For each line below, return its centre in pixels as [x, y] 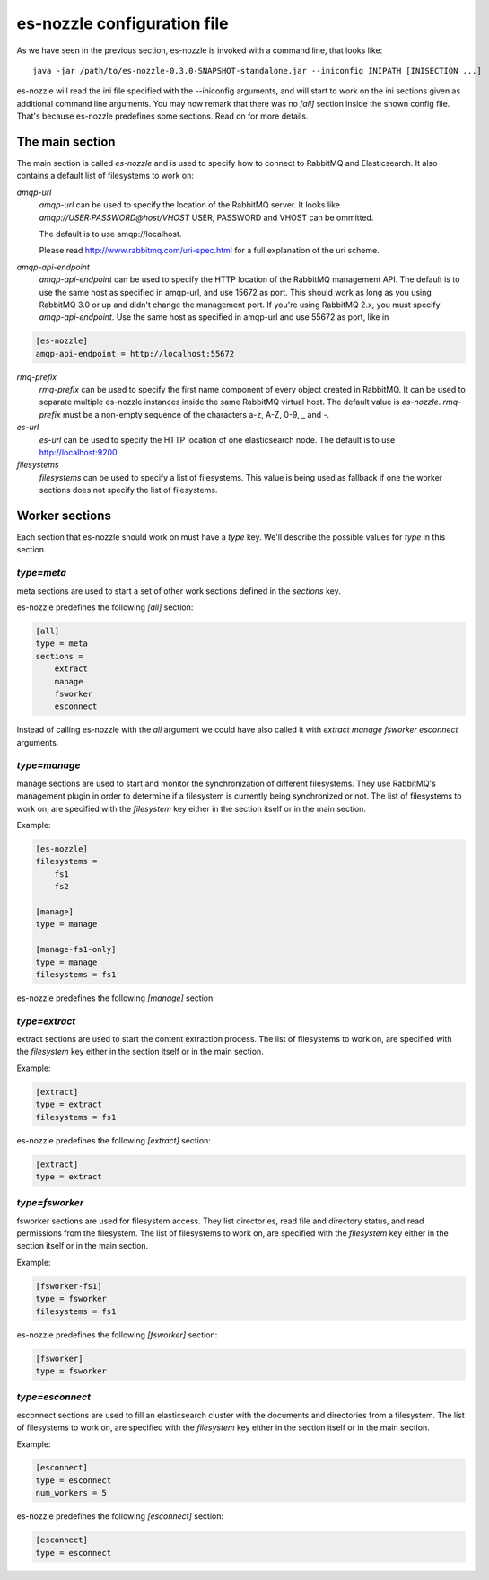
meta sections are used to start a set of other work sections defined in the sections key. [179, 591]
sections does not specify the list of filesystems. [128, 490]
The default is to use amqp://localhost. [110, 234]
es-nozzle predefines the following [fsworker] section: [117, 1335]
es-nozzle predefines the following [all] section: [105, 607]
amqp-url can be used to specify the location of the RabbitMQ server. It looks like [190, 205]
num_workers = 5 [71, 1493]
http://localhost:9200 [78, 453]
